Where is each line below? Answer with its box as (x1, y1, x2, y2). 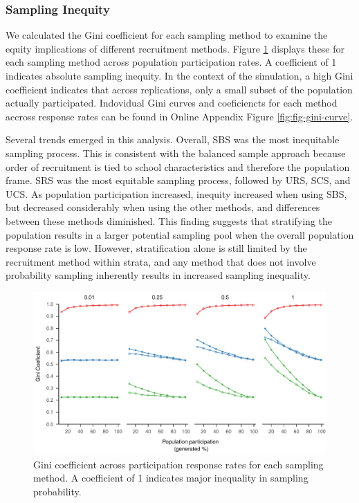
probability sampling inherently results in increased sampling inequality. (6, 268, 311, 282)
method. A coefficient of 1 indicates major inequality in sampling (33, 470, 309, 485)
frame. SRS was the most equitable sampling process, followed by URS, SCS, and (6, 173, 351, 188)
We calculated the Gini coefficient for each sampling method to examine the (6, 28, 328, 42)
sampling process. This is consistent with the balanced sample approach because (6, 145, 346, 160)
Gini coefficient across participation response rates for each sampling (33, 457, 324, 471)
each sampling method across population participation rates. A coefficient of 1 (6, 55, 337, 69)
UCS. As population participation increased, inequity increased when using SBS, (6, 186, 347, 201)
